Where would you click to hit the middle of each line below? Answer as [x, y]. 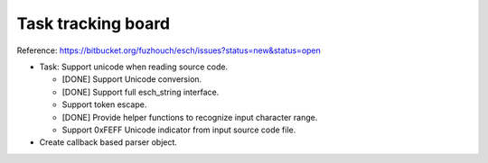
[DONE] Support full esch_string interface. [141, 92]
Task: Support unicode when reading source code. [134, 67]
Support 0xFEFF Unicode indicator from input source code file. [179, 130]
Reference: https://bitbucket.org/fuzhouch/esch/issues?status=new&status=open [169, 50]
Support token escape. [104, 104]
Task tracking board [94, 23]
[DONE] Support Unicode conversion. [132, 79]
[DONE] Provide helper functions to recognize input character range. [190, 117]
